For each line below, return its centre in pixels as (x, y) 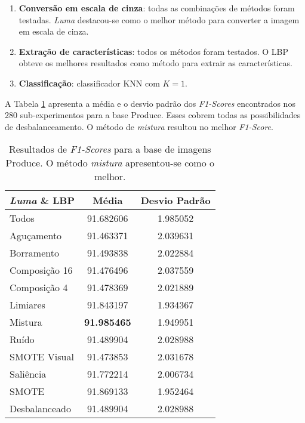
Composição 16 (41, 270)
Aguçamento (36, 236)
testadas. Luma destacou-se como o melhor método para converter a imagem (159, 19)
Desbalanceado (40, 409)
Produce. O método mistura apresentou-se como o (110, 163)
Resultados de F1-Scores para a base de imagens (110, 149)
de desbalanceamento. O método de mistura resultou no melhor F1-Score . (139, 126)
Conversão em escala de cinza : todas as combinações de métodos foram (157, 8)
